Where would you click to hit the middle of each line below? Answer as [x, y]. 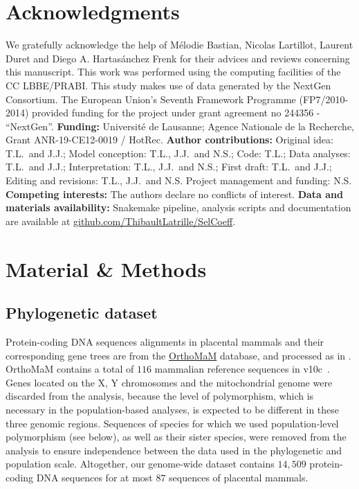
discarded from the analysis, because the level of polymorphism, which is [160, 396]
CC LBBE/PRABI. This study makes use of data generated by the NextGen [168, 85]
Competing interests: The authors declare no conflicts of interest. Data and [175, 194]
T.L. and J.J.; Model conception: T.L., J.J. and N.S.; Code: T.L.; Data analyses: [178, 153]
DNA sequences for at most [94, 477]
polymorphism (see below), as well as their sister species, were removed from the [176, 437]
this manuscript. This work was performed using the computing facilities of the [173, 72]
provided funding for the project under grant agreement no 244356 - [176, 113]
